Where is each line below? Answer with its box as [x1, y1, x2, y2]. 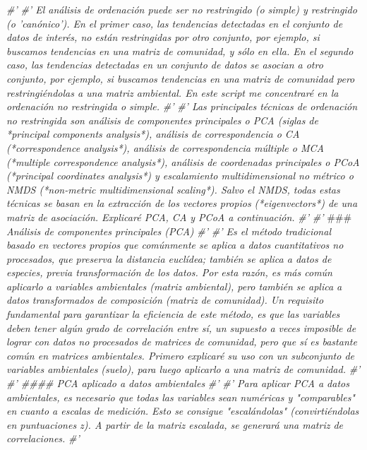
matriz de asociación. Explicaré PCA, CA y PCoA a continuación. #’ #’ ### [6, 209, 352, 224]
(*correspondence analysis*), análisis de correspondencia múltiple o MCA [6, 140, 324, 155]
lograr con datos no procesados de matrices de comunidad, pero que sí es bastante [6, 334, 357, 349]
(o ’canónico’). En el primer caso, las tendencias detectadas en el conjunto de [6, 16, 343, 30]
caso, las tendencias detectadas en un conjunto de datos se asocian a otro [6, 57, 323, 72]
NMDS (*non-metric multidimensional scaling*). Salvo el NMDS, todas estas [6, 182, 340, 196]
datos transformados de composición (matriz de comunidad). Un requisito [6, 292, 324, 307]
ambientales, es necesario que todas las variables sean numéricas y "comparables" [6, 389, 355, 404]
